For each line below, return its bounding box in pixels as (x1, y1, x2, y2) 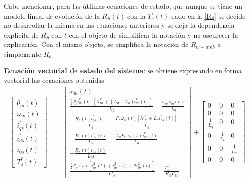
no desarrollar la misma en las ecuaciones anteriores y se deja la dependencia (4, 20, 235, 30)
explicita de (4, 29, 39, 40)
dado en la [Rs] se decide (171, 10, 246, 21)
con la (127, 10, 146, 21)
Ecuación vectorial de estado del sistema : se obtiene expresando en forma (4, 65, 242, 75)
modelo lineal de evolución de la (4, 10, 100, 21)
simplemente (4, 48, 41, 59)
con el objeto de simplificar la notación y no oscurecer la (69, 29, 238, 40)
